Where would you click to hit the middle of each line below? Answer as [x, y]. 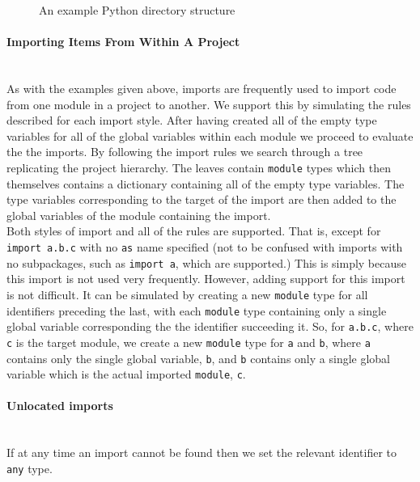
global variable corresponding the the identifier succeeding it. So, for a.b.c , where [210, 326]
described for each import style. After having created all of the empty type [192, 120]
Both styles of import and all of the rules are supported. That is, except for [194, 231]
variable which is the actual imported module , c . [126, 374]
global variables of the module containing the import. [139, 215]
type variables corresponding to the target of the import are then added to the [202, 199]
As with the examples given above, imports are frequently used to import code [202, 88]
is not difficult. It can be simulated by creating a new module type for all [187, 294]
